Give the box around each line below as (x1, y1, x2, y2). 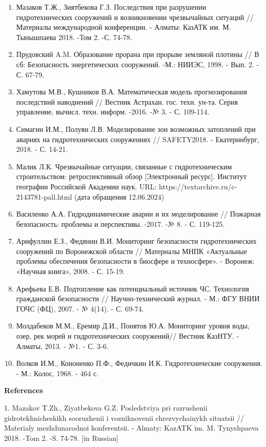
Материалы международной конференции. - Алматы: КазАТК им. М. (16, 22, 231, 32)
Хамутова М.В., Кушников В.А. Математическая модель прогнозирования (16, 86, 247, 97)
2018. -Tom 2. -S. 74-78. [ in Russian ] (4, 432, 118, 443)
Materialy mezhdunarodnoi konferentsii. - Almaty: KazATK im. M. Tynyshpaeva (4, 422, 259, 433)
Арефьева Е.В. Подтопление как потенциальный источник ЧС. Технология (16, 283, 249, 294)
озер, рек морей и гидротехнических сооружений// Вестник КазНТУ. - (16, 331, 239, 341)
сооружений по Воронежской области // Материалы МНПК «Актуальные (16, 245, 247, 256)
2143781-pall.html (16, 191, 72, 202)
